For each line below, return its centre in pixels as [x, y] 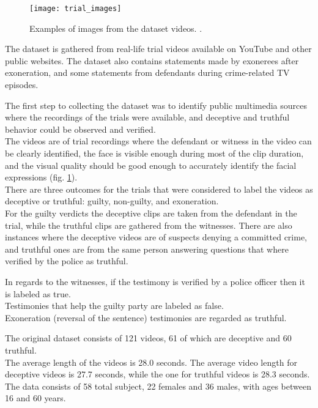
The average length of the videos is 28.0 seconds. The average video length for [151, 362]
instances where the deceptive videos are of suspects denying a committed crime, [156, 237]
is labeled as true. [38, 293]
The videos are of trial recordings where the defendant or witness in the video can [158, 141]
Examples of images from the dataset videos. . [116, 28]
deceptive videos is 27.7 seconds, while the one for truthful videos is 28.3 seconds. [157, 374]
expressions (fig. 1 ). [41, 177]
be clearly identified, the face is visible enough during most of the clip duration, [154, 153]
